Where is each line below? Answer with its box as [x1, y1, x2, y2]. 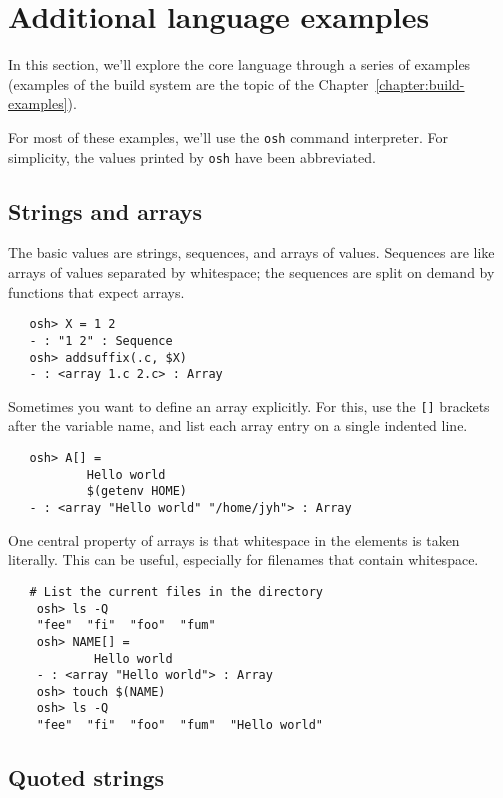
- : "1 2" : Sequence [29, 333, 173, 348]
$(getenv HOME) [86, 484, 187, 499]
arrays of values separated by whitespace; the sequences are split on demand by [8, 262, 495, 283]
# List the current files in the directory [29, 584, 323, 599]
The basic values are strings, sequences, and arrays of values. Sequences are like [8, 242, 495, 263]
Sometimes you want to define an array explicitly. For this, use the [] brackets [8, 395, 490, 416]
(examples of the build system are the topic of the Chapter [8, 73, 369, 94]
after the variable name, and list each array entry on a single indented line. [8, 415, 468, 436]
